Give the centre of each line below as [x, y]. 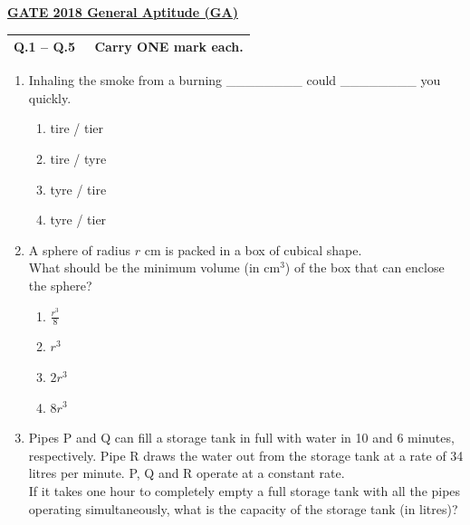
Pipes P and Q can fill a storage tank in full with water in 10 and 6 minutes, [241, 438]
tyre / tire [78, 189]
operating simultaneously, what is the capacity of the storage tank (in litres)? [243, 508]
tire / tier [77, 128]
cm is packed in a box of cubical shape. [253, 249]
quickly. [50, 97]
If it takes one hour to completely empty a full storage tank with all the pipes [245, 490]
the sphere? [60, 285]
